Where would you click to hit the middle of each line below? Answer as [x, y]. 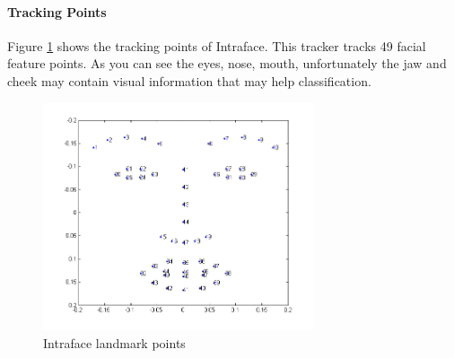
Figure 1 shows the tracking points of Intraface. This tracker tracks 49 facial [217, 45]
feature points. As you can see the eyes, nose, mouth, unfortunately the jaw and [227, 63]
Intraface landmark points [114, 342]
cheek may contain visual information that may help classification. [189, 80]
